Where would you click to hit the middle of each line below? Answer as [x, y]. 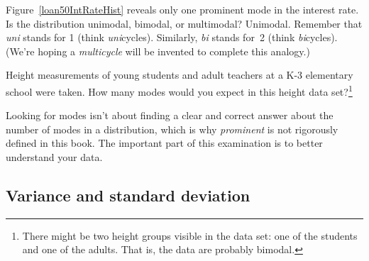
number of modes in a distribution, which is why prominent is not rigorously [172, 129]
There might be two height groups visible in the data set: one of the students [190, 235]
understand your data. [54, 157]
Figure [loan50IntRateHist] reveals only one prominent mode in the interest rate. [182, 9]
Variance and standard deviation [128, 195]
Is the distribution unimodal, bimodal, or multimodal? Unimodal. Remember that [184, 23]
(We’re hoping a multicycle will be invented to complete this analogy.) [158, 51]
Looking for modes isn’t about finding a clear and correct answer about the [170, 115]
